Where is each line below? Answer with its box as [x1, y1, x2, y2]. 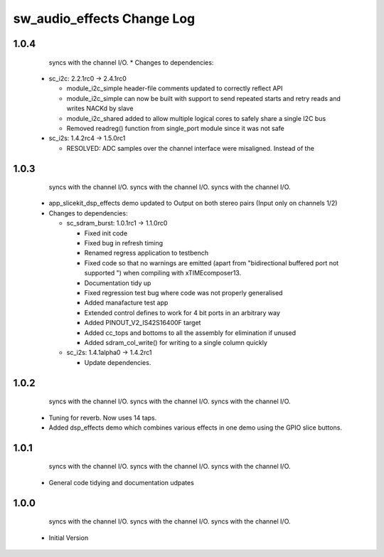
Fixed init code [84, 228, 128, 238]
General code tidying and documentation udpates [48, 478, 195, 487]
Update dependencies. [84, 358, 151, 366]
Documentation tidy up [84, 278, 151, 287]
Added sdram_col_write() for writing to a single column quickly [84, 338, 268, 346]
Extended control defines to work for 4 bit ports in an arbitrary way [84, 308, 281, 317]
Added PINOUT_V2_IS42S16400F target [84, 319, 201, 327]
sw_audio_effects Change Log [13, 11, 196, 26]
